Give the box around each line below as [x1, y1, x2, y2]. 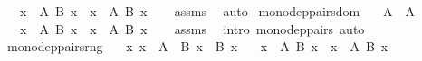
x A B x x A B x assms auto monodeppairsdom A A [19, 2, 415, 20]
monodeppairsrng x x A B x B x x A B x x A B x [6, 37, 388, 56]
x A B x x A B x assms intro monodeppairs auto [19, 19, 365, 38]
